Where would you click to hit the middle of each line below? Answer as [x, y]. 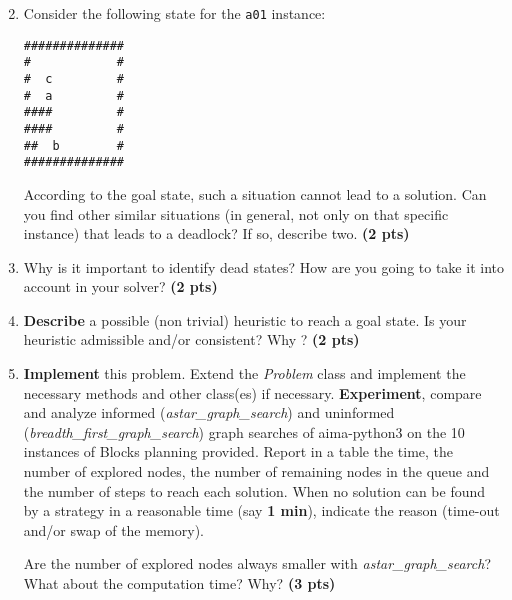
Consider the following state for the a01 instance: [174, 13]
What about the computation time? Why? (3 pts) [179, 583]
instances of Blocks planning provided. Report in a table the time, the [238, 451]
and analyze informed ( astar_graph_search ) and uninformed [209, 412]
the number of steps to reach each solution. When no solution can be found [254, 490]
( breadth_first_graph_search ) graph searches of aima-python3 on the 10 [244, 431]
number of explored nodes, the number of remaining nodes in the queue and [256, 471]
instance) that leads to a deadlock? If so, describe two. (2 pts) [216, 233]
